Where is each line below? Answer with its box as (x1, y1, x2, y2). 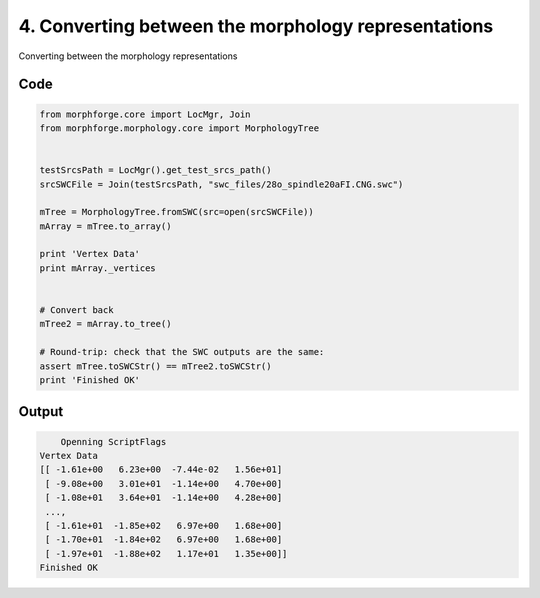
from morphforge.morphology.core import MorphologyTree (39, 122, 320, 134)
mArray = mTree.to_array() (39, 220, 172, 232)
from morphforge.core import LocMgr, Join (39, 108, 251, 120)
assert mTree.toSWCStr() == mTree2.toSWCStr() (39, 360, 272, 372)
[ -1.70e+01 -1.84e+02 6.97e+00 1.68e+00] (45, 534, 283, 545)
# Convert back (39, 305, 114, 316)
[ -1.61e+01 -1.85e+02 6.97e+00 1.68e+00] (45, 520, 283, 531)
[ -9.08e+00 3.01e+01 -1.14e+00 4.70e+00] (45, 478, 283, 489)
